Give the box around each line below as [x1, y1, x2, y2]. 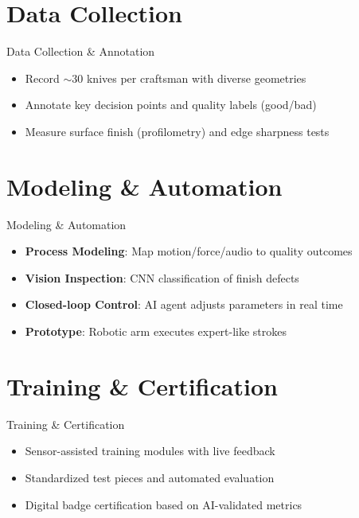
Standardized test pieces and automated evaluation [25, 469, 275, 485]
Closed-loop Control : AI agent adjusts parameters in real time [25, 296, 343, 313]
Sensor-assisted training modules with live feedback [25, 442, 275, 459]
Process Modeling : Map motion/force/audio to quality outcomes [25, 243, 353, 259]
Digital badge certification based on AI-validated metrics [25, 496, 302, 512]
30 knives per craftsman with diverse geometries [72, 69, 306, 86]
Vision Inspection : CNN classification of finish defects [25, 269, 299, 286]
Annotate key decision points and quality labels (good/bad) [25, 96, 317, 113]
